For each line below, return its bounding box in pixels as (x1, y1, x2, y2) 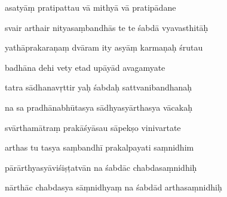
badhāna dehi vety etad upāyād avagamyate (5, 61, 165, 73)
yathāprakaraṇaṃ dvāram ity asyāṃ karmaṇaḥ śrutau (5, 41, 203, 54)
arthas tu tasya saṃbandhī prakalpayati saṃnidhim (5, 141, 194, 154)
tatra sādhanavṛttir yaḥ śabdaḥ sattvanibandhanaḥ (5, 81, 192, 93)
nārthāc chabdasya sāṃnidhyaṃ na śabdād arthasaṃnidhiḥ (5, 181, 222, 193)
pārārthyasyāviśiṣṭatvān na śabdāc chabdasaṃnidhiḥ (5, 161, 197, 173)
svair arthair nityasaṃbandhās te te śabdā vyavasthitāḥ (5, 21, 208, 33)
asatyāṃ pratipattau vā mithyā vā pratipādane (5, 1, 176, 13)
